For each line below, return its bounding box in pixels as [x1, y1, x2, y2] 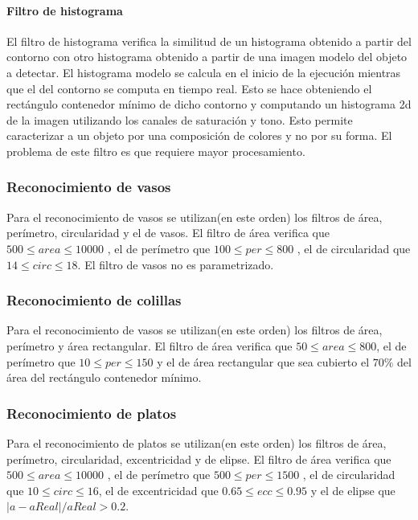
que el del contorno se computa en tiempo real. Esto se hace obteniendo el [6, 80, 372, 96]
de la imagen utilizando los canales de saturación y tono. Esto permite [6, 111, 353, 128]
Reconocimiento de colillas [6, 290, 182, 310]
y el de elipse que [310, 481, 395, 498]
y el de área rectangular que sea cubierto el [157, 353, 370, 370]
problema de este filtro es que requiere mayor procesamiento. [6, 142, 305, 159]
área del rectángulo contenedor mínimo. [6, 369, 202, 386]
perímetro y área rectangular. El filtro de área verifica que [6, 337, 293, 354]
